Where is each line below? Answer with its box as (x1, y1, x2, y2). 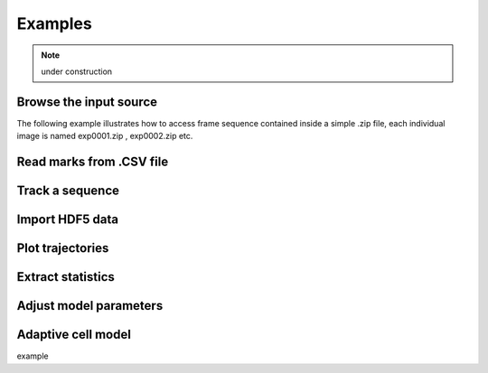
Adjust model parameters (16, 298, 164, 313)
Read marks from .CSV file (16, 154, 169, 170)
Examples (16, 14, 92, 33)
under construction (41, 66, 113, 77)
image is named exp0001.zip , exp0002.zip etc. (16, 131, 193, 142)
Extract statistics (16, 269, 115, 284)
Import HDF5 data (16, 212, 119, 228)
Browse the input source (16, 94, 158, 109)
